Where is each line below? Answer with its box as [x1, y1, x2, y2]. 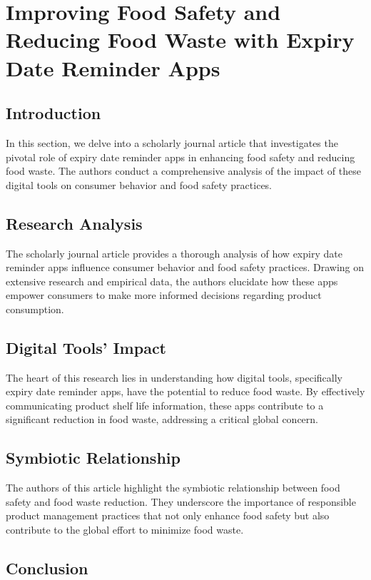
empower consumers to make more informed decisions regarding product [6, 288, 322, 302]
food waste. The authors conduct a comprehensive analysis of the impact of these [6, 163, 361, 178]
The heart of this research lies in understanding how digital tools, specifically [6, 370, 342, 385]
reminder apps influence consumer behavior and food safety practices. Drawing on [6, 260, 365, 275]
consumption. [6, 301, 64, 316]
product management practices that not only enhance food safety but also [6, 508, 330, 523]
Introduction [6, 102, 101, 124]
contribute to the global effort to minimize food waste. [6, 522, 244, 537]
